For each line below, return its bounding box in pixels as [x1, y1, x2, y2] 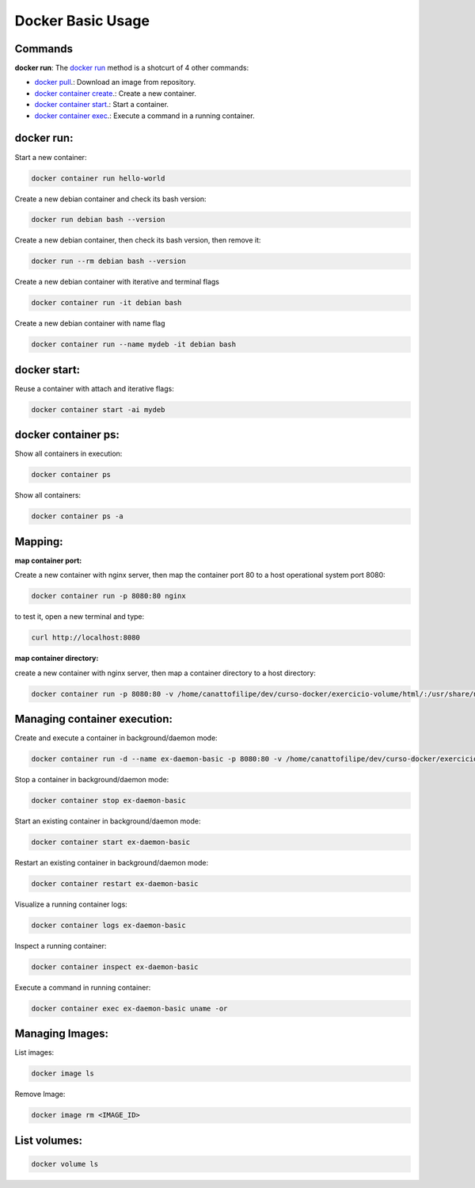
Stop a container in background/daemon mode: [14, 775, 169, 784]
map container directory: [14, 654, 99, 663]
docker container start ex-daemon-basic [31, 837, 190, 846]
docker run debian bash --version [31, 215, 165, 224]
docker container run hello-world [31, 174, 165, 182]
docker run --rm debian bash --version [31, 257, 186, 265]
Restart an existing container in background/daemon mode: [14, 858, 209, 867]
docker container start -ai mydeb [31, 405, 165, 414]
